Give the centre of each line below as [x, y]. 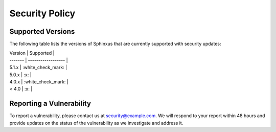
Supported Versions [42, 31]
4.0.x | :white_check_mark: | [39, 82]
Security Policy [42, 13]
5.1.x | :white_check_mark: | [38, 68]
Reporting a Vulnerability [50, 104]
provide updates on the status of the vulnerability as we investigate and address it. [96, 123]
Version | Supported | [32, 53]
